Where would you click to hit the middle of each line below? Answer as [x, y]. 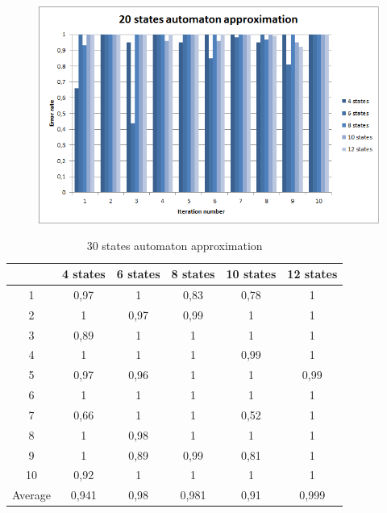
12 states [312, 274]
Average [31, 495]
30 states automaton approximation [175, 246]
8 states [193, 274]
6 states [138, 274]
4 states [83, 274]
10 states [251, 274]
